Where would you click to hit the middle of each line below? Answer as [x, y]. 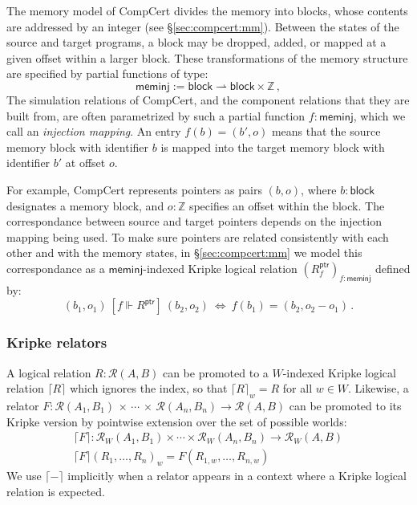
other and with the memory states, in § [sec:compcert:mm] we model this [184, 252]
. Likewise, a [379, 388]
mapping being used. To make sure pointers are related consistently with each [198, 236]
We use [24, 476]
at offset [85, 163]
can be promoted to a [215, 372]
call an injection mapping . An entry [94, 131]
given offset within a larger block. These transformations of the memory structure [207, 57]
